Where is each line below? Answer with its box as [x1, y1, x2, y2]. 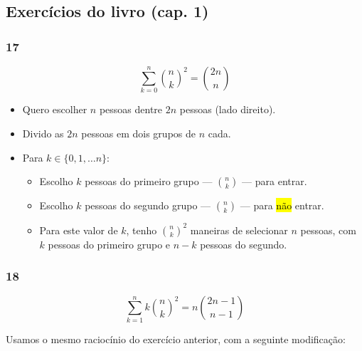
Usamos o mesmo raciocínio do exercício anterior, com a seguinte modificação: [6, 331, 346, 346]
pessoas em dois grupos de [81, 125, 196, 140]
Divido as [22, 125, 64, 140]
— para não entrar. [240, 198, 324, 213]
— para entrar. [242, 174, 307, 189]
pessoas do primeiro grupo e [48, 236, 171, 251]
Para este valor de [39, 222, 118, 237]
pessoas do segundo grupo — [85, 198, 211, 213]
